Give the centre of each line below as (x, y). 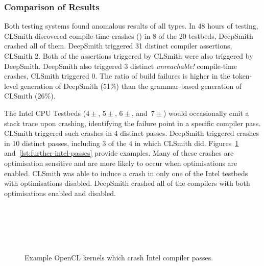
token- (242, 76)
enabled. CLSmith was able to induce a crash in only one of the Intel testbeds (126, 173)
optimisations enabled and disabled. (60, 193)
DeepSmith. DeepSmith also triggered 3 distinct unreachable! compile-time (121, 66)
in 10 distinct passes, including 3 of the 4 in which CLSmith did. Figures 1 (122, 143)
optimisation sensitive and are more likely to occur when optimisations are (121, 163)
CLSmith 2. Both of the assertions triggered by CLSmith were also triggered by (129, 56)
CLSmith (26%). (30, 96)
